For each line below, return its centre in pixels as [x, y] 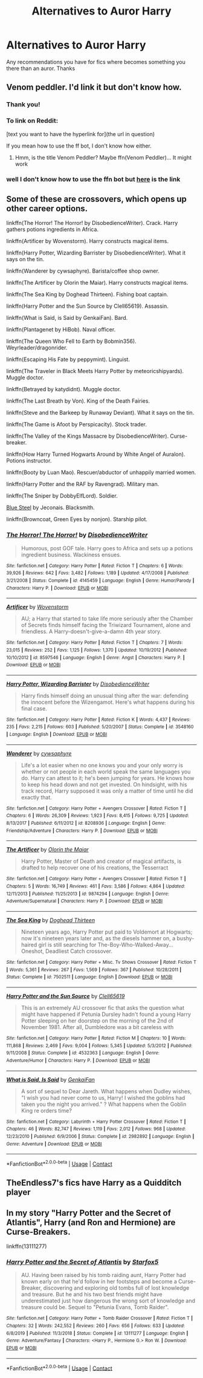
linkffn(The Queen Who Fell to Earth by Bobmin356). [72, 341]
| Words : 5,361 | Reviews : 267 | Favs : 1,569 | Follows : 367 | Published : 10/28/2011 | [94, 970]
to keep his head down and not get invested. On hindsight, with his [104, 784]
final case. [34, 708]
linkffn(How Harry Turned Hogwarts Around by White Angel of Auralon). [96, 454]
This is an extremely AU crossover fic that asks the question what [103, 1008]
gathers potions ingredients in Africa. [52, 229]
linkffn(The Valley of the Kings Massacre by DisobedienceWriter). [88, 436]
